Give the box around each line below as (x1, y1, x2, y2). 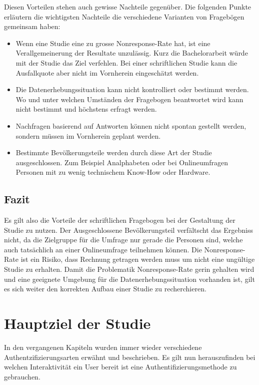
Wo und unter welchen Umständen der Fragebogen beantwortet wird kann (15, 94, 243, 104)
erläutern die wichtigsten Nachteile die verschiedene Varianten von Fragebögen (4, 11, 244, 22)
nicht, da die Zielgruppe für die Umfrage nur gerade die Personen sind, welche (4, 234, 243, 245)
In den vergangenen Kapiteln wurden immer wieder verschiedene (4, 341, 202, 352)
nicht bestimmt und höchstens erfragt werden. (15, 104, 157, 114)
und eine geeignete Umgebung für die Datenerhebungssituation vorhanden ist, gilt (4, 273, 255, 284)
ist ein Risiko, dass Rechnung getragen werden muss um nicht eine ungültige (20, 254, 255, 264)
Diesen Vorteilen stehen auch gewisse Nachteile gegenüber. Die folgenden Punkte (4, 2, 251, 12)
